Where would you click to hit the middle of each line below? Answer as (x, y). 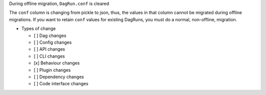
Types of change (39, 29)
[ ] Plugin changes (52, 70)
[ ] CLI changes (49, 56)
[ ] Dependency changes (59, 77)
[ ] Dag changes (50, 35)
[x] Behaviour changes (57, 63)
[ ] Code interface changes (61, 84)
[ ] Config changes (53, 42)
